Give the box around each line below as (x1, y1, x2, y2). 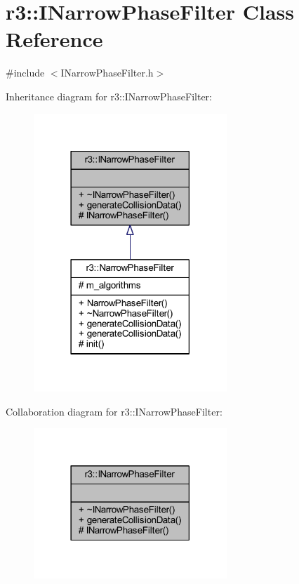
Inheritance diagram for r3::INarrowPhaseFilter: (6, 88, 212, 103)
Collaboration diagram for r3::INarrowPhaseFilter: (6, 404, 222, 418)
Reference (6, 25, 103, 53)
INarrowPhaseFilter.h (60, 65, 154, 80)
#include (6, 65, 45, 80)
